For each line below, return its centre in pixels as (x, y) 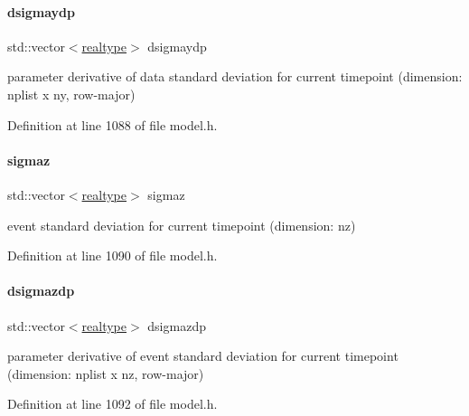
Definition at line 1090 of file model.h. (113, 255)
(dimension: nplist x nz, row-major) (106, 373)
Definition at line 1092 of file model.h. (113, 404)
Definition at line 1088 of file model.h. (113, 124)
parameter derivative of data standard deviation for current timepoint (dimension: (235, 76)
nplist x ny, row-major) (71, 94)
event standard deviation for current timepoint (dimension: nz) (182, 225)
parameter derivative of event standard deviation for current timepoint (203, 356)
